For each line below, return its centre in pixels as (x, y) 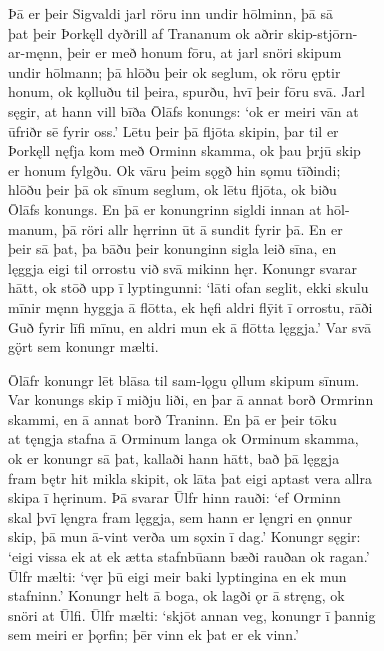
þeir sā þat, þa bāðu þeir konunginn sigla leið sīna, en (172, 248)
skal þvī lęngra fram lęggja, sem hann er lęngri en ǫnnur (180, 516)
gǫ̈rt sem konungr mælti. (83, 346)
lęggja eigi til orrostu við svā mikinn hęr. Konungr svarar (182, 267)
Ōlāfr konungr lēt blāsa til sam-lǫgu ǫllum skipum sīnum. (184, 379)
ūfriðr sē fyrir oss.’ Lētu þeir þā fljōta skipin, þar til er (173, 130)
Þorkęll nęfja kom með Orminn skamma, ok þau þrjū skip (184, 150)
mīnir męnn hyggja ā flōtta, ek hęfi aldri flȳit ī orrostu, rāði (190, 306)
